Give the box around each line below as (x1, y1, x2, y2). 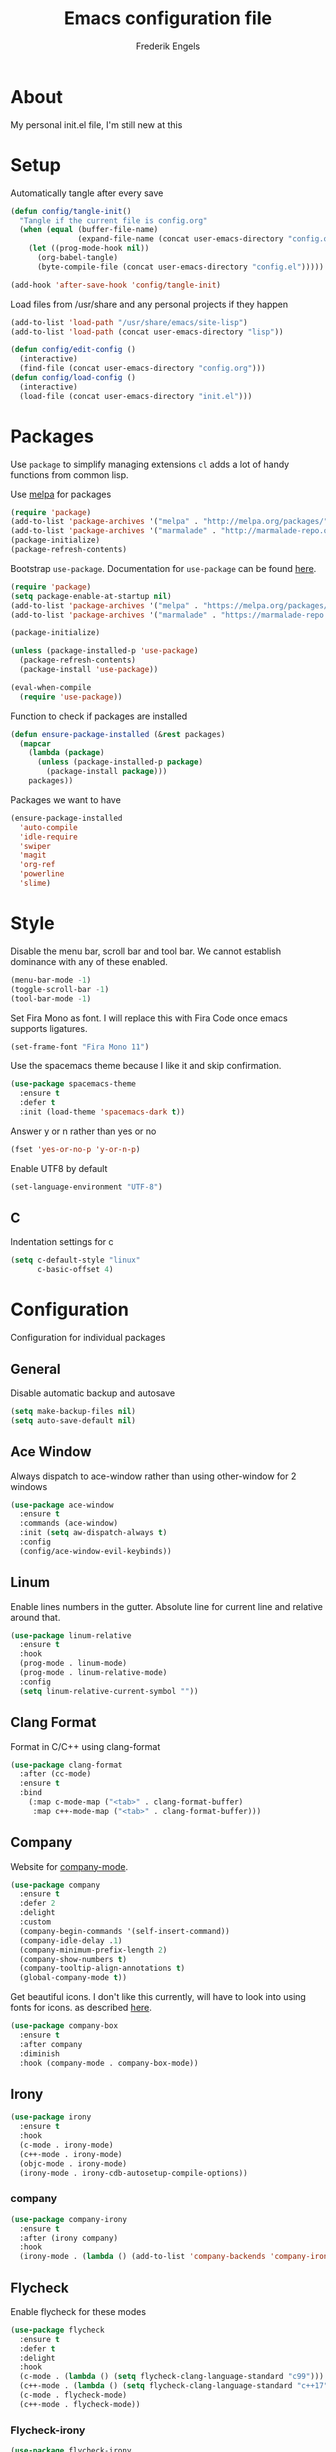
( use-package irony (10, 2112, 92, 2122)
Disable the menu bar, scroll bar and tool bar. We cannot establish (10, 945, 282, 957)
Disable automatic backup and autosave (10, 1387, 176, 1399)
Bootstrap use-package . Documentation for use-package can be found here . (10, 562, 317, 574)
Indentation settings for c (10, 1236, 114, 1248)
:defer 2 (19, 1898, 56, 1909)
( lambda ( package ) (28, 748, 105, 758)
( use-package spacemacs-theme (10, 1079, 137, 1089)
